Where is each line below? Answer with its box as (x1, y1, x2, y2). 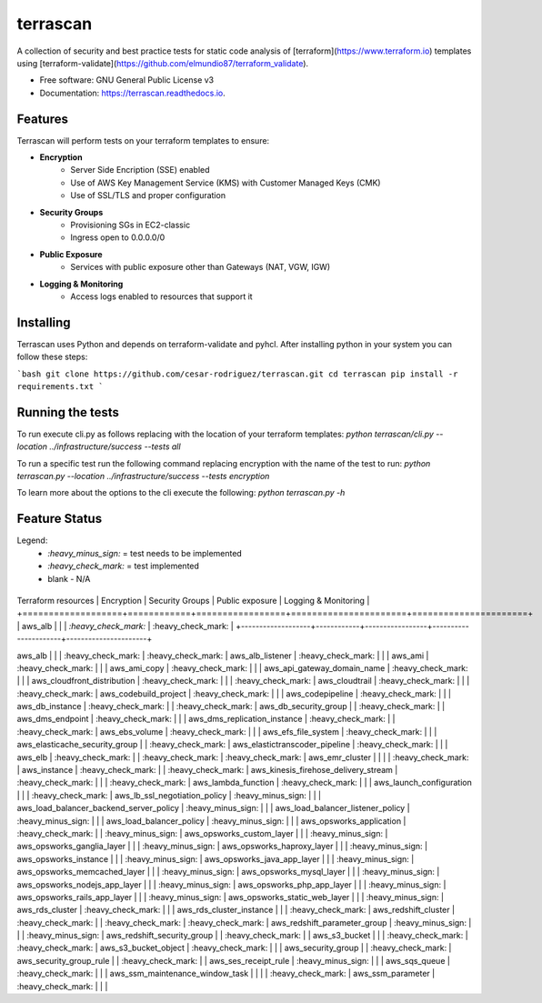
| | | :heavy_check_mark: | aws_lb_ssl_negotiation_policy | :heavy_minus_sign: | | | (16, 789, 322, 800)
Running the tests (16, 405, 120, 420)
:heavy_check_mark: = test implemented (47, 560, 200, 572)
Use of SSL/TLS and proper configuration (70, 190, 226, 201)
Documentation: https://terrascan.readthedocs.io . (39, 87, 226, 98)
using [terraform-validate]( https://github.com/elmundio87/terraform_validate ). (16, 57, 309, 68)
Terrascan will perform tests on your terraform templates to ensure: (16, 135, 270, 145)
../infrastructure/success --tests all (48, 441, 181, 452)
